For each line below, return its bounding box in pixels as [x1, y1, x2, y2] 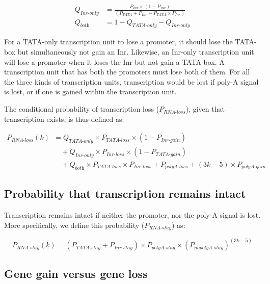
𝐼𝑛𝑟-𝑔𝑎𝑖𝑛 [161, 137, 180, 143]
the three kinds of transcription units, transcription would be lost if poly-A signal [4, 76, 259, 87]
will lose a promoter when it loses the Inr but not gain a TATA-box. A [4, 56, 225, 67]
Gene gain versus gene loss [4, 265, 148, 281]
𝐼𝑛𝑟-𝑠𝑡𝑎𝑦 [114, 245, 132, 250]
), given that [185, 104, 225, 114]
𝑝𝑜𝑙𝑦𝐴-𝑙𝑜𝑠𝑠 [165, 164, 188, 170]
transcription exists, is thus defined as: [4, 113, 124, 124]
